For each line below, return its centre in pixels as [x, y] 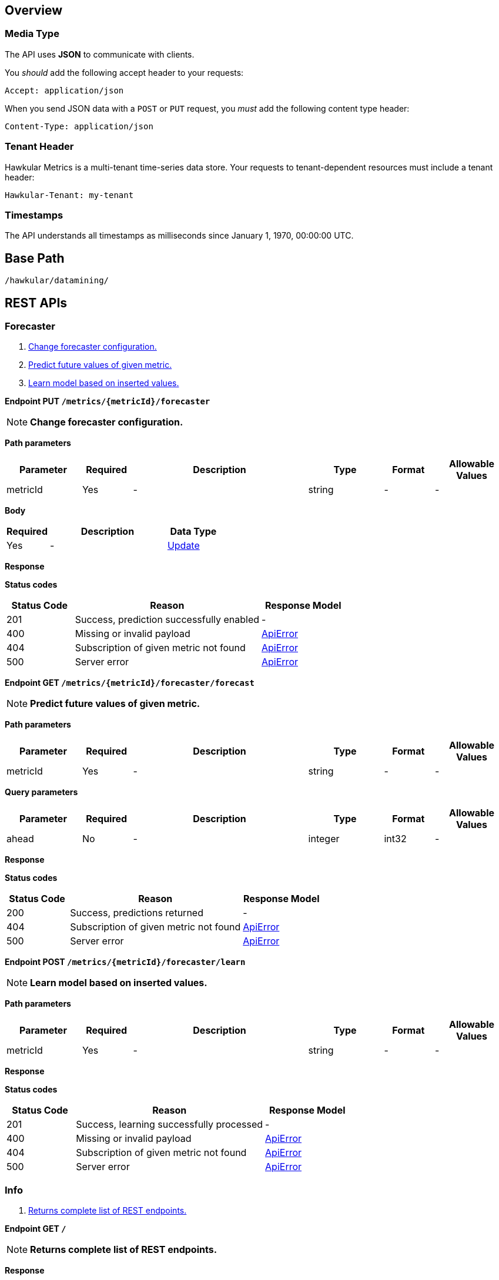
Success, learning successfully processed [170, 1125]
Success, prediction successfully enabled [167, 620]
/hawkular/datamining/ [57, 281]
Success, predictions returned [137, 913]
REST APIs [36, 303]
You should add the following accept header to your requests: [124, 72]
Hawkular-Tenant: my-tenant [69, 195]
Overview [34, 10]
